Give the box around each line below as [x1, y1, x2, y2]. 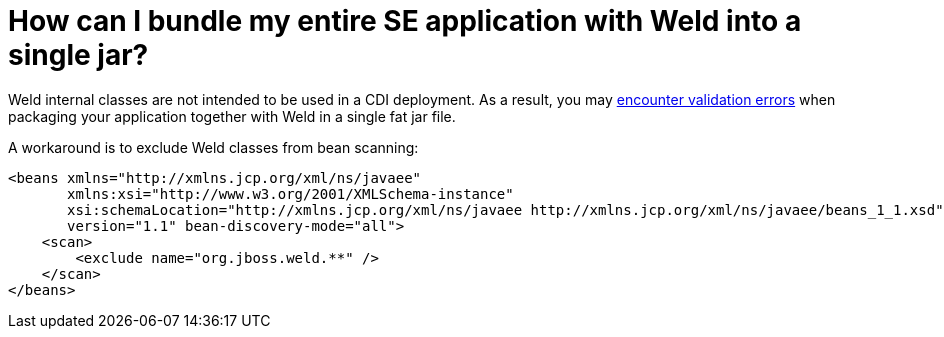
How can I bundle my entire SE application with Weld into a [8, 4, 802, 38]
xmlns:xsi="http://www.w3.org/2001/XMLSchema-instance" [67, 185, 514, 202]
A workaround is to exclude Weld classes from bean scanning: [8, 138, 419, 156]
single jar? [8, 38, 149, 72]
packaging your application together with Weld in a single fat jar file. [8, 107, 456, 125]
